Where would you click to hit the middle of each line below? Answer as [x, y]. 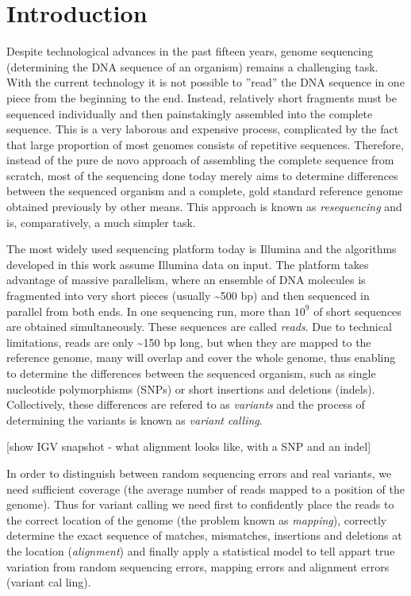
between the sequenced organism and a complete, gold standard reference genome [205, 191]
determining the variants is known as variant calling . [134, 419]
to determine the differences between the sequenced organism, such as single [191, 373]
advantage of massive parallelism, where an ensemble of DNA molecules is [186, 280]
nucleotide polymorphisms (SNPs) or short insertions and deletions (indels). [191, 388]
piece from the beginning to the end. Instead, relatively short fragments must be [202, 97]
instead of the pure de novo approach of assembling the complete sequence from [200, 160]
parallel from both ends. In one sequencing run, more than [149, 311]
